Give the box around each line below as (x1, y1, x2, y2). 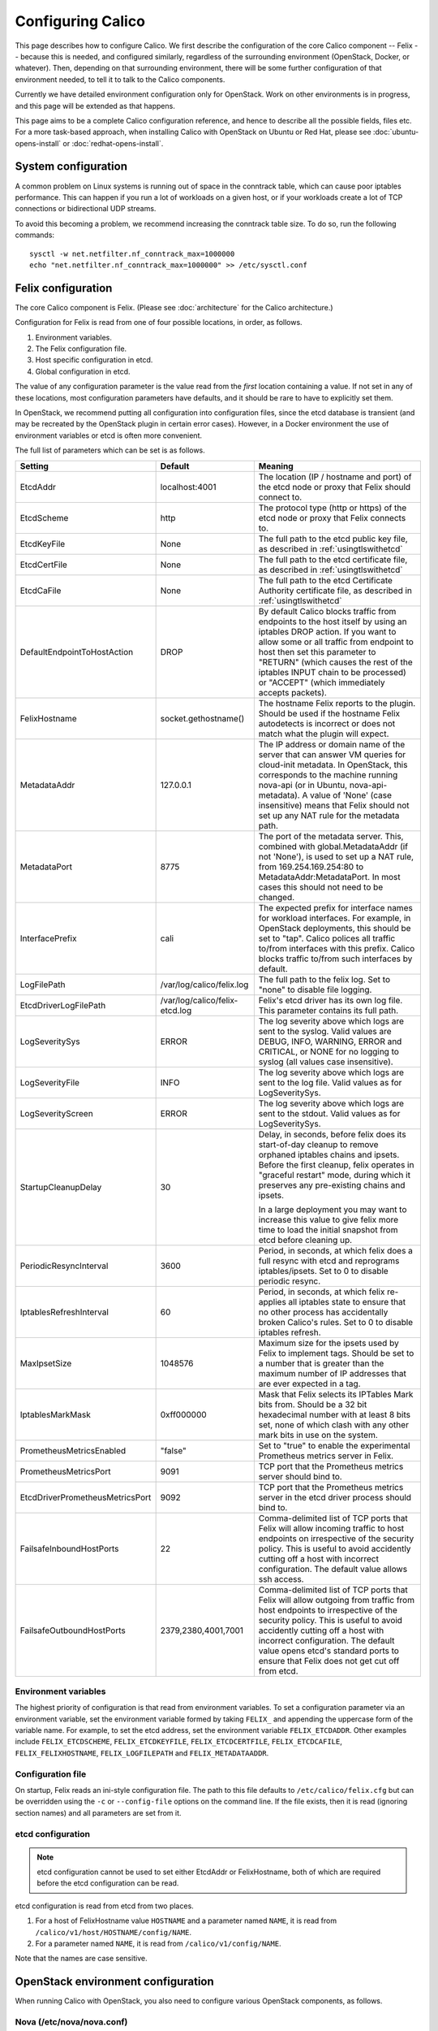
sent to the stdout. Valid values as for (258, 1107, 401, 1119)
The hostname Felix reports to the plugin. (258, 697, 416, 708)
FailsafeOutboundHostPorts (19, 1625, 126, 1636)
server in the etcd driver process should (258, 1492, 412, 1503)
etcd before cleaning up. (258, 1234, 353, 1245)
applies (258, 1296, 287, 1307)
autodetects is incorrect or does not (258, 717, 396, 729)
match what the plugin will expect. (258, 728, 389, 739)
